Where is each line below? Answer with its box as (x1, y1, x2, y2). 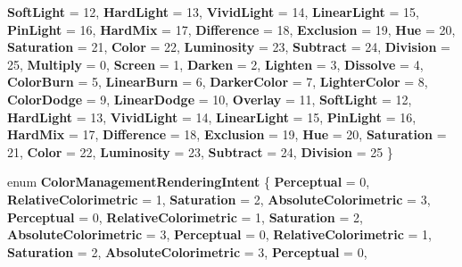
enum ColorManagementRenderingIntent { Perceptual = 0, (7, 172, 370, 191)
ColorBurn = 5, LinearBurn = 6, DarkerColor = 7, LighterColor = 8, (7, 72, 428, 91)
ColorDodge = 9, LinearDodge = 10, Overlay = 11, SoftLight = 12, (7, 89, 412, 108)
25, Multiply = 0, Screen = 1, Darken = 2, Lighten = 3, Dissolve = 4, (7, 54, 424, 73)
